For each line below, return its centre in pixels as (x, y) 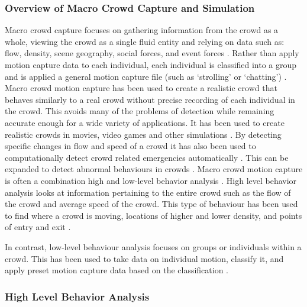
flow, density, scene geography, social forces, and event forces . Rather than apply (152, 53)
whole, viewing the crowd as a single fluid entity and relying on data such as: (145, 41)
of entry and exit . (38, 227)
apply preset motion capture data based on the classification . (117, 270)
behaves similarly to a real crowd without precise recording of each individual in (150, 99)
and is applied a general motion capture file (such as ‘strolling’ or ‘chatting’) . (146, 76)
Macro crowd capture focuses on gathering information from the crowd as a (142, 30)
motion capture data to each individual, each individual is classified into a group (151, 64)
